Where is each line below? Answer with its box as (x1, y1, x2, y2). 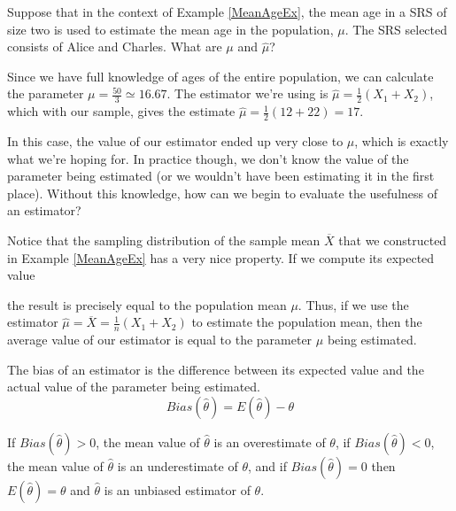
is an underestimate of (117, 456, 238, 475)
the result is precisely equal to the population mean (7, 295, 287, 314)
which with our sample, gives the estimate (7, 102, 236, 120)
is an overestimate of (213, 432, 326, 451)
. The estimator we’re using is (166, 84, 328, 103)
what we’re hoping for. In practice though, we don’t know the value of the (7, 149, 409, 167)
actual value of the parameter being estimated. (7, 377, 260, 396)
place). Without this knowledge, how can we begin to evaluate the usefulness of (7, 183, 438, 202)
